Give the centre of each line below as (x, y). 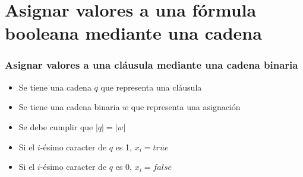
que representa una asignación (186, 107)
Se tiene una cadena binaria (69, 107)
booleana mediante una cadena (133, 33)
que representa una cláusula (151, 87)
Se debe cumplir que (56, 126)
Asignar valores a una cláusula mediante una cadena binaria (151, 65)
